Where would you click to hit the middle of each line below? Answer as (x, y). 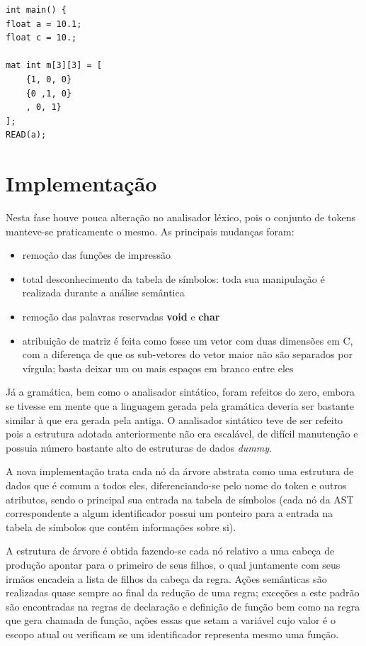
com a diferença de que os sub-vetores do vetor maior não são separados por (187, 354)
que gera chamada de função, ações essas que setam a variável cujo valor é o (171, 620)
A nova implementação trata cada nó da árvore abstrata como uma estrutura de (180, 471)
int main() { (36, 10)
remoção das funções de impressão (96, 255)
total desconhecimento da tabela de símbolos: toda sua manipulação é (173, 278)
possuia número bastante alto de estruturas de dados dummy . (139, 447)
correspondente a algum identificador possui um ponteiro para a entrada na (170, 513)
